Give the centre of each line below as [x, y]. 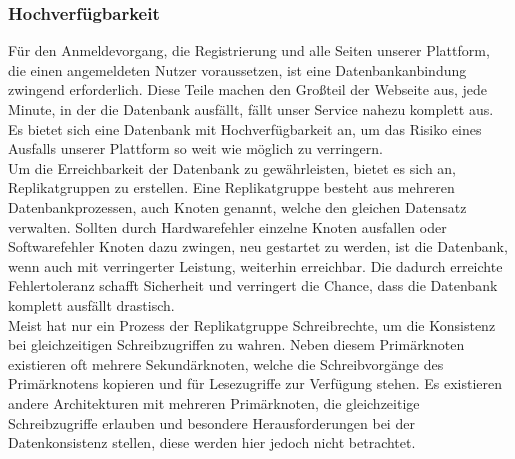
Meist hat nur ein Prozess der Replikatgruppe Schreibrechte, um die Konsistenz [252, 324]
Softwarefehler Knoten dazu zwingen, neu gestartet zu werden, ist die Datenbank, [258, 246]
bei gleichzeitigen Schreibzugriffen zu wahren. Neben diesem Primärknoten [236, 344]
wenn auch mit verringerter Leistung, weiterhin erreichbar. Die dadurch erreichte [255, 265]
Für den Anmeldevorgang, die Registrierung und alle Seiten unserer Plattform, [249, 50]
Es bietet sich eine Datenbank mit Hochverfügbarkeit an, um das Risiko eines [245, 128]
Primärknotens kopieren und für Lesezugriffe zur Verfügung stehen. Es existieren [255, 383]
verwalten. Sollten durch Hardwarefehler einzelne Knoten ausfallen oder [227, 226]
